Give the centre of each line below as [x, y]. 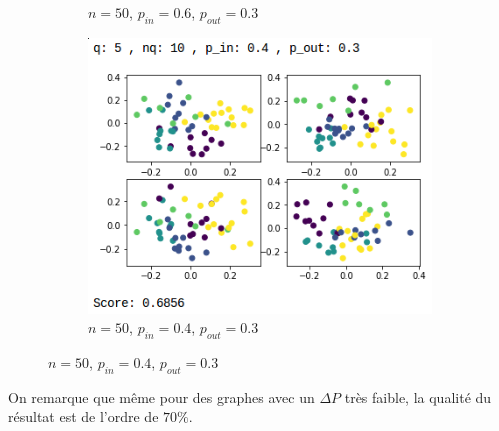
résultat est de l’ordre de [83, 416]
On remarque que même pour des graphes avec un [161, 396]
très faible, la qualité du [418, 396]
